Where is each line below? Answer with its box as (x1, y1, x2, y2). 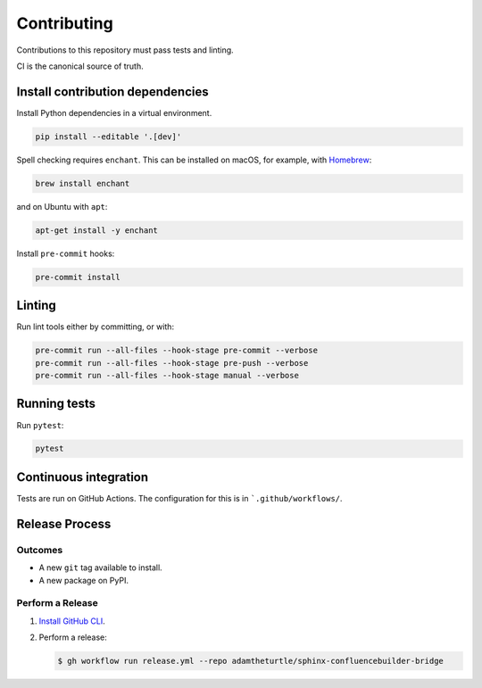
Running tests (16, 396, 96, 411)
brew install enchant (35, 178, 130, 188)
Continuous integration (16, 469, 149, 485)
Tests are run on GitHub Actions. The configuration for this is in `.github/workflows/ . (16, 493, 343, 503)
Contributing (16, 13, 113, 33)
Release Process (16, 516, 112, 531)
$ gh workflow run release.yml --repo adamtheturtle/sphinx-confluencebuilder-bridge (57, 656, 444, 667)
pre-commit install (35, 272, 120, 282)
